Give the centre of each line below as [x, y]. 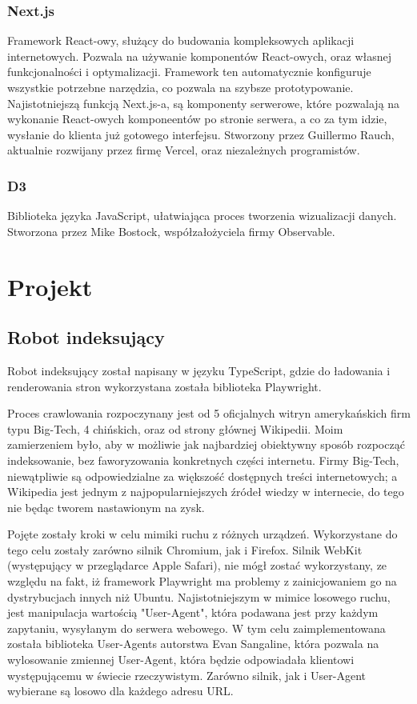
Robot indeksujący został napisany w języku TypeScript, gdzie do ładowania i [199, 370]
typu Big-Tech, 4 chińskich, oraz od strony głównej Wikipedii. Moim [175, 428]
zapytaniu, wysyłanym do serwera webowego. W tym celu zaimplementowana [196, 628]
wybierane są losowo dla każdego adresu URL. [120, 691]
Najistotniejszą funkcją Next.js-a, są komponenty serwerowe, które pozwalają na [204, 103]
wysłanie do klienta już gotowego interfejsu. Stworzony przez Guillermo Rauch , [201, 134]
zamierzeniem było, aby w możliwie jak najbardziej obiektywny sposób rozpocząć [206, 444]
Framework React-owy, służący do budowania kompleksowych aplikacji [181, 40]
